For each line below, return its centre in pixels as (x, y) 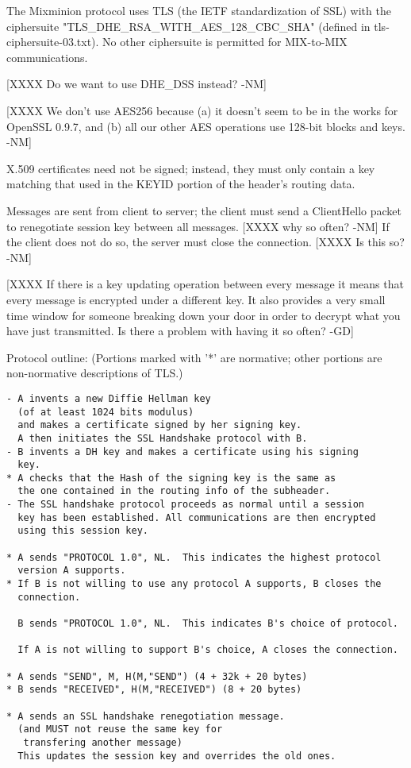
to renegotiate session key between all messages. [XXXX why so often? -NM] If (198, 226)
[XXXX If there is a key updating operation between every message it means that (205, 284)
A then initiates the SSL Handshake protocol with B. (163, 438)
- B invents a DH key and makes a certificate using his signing (182, 452)
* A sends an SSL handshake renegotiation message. (146, 716)
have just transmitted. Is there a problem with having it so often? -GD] (180, 331)
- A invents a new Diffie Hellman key (109, 398)
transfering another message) (103, 742)
